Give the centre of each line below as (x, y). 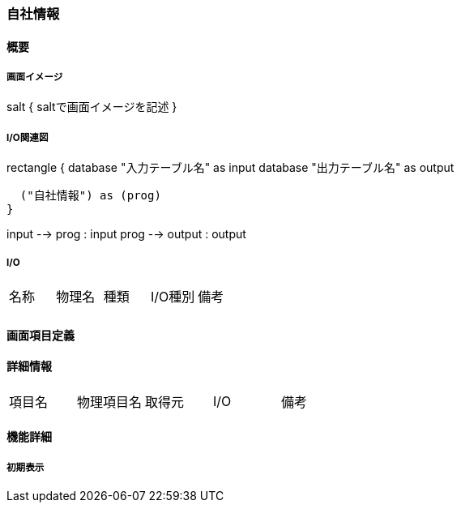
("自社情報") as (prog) (90, 196)
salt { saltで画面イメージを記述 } (92, 107)
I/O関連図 (28, 137)
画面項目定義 (41, 335)
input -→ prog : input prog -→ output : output (126, 234)
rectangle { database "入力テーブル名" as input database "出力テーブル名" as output (230, 168)
